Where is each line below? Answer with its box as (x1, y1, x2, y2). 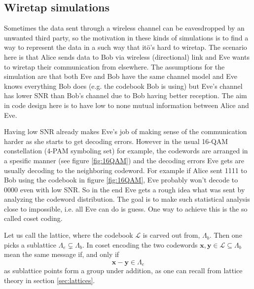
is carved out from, (143, 230, 200, 240)
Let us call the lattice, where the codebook (4, 230, 133, 240)
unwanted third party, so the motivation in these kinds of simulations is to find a (4, 32, 249, 42)
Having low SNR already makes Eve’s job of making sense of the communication (4, 126, 247, 137)
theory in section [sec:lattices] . (4, 275, 95, 285)
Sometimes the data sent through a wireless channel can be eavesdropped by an (4, 23, 245, 33)
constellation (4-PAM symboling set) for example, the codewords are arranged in (4, 145, 248, 156)
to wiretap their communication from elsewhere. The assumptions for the (4, 61, 225, 72)
